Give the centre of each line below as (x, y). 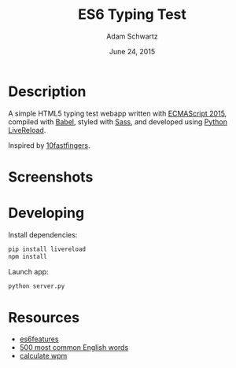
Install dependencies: (43, 234)
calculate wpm (43, 356)
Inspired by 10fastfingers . (49, 145)
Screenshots (51, 177)
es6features (39, 339)
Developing (46, 213)
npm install (28, 256)
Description (47, 91)
